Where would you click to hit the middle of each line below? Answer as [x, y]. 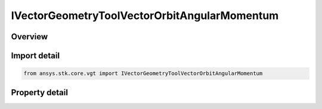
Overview [30, 37]
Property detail [40, 92]
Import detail [35, 56]
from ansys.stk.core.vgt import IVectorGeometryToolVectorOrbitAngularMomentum [143, 74]
